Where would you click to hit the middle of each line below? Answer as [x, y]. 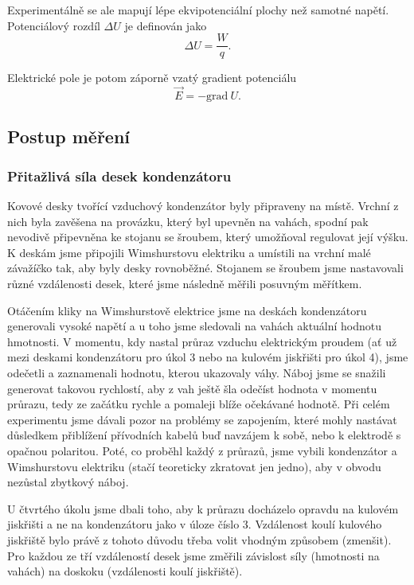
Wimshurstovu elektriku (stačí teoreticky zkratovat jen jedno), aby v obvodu [194, 466]
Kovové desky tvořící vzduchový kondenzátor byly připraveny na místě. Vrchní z [203, 206]
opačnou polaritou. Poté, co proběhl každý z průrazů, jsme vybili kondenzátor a [202, 450]
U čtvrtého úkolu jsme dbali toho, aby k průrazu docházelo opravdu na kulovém [203, 508]
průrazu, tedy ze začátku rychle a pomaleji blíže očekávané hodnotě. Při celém [199, 404]
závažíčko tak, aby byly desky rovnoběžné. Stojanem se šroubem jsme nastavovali [205, 268]
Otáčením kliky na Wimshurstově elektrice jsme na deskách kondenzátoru [187, 310]
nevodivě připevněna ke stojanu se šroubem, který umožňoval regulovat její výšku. [208, 237]
